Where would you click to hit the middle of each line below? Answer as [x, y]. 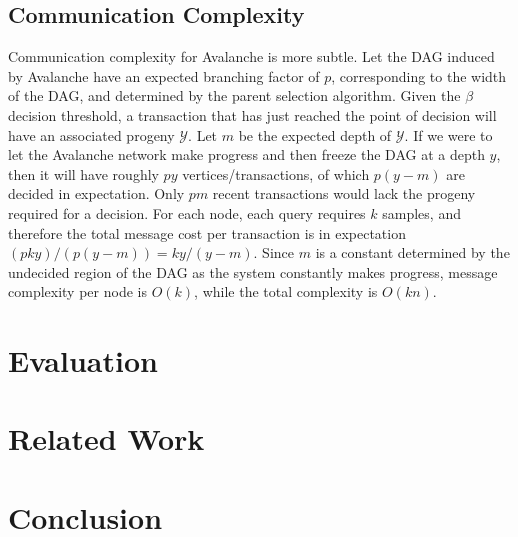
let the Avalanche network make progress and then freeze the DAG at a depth [246, 154]
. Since [274, 252]
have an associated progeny [91, 134]
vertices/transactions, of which [276, 173]
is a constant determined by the [412, 252]
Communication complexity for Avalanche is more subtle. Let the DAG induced [251, 56]
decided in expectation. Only [96, 193]
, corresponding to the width [419, 75]
